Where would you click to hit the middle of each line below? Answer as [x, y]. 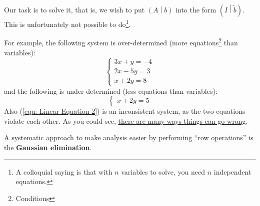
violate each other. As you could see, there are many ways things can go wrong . [126, 120]
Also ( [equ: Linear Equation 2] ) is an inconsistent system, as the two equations [125, 111]
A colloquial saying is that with [64, 171]
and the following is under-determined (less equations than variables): [111, 91]
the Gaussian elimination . [48, 147]
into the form [196, 9]
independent [232, 171]
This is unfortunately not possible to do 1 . [67, 23]
